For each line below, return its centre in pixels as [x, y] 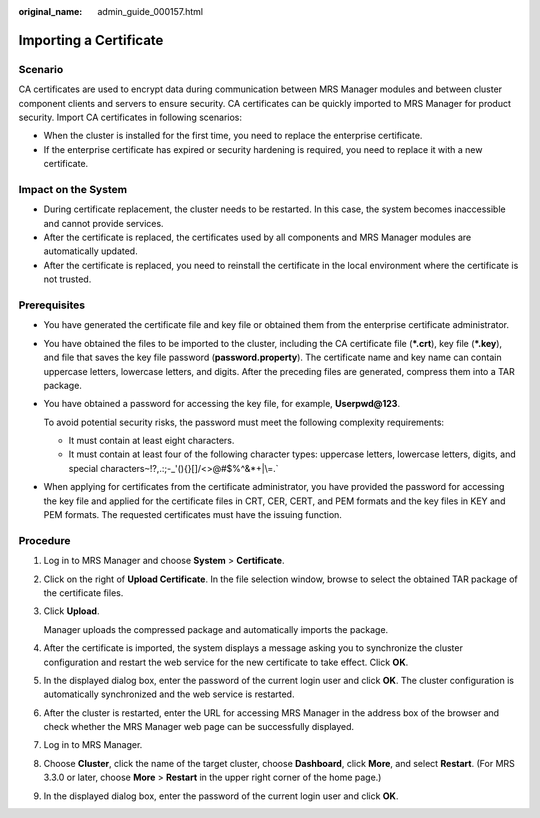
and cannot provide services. [103, 223]
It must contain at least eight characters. [151, 441]
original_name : [50, 11]
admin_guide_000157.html [150, 11]
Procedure [44, 540]
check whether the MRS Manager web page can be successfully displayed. [199, 727]
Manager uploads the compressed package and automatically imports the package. [216, 629]
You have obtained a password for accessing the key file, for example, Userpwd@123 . [221, 404]
